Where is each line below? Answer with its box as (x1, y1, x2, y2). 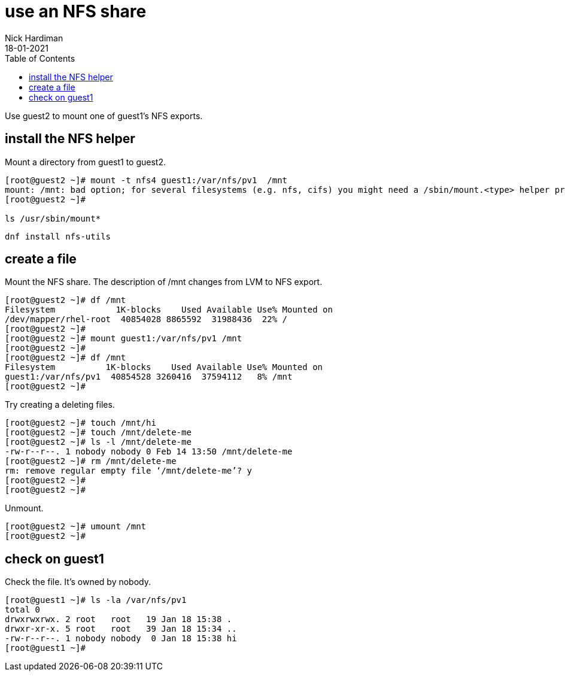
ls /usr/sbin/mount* (5, 213, 101, 223)
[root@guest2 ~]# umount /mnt (5, 522, 147, 532)
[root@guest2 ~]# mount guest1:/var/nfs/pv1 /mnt (5, 334, 242, 344)
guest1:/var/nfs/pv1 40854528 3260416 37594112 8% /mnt (5, 372, 293, 382)
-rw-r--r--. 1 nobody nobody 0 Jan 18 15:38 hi (5, 633, 237, 644)
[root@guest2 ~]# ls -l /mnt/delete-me (5, 437, 192, 447)
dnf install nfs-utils (5, 231, 111, 241)
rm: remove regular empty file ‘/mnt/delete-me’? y (5, 466, 253, 476)
